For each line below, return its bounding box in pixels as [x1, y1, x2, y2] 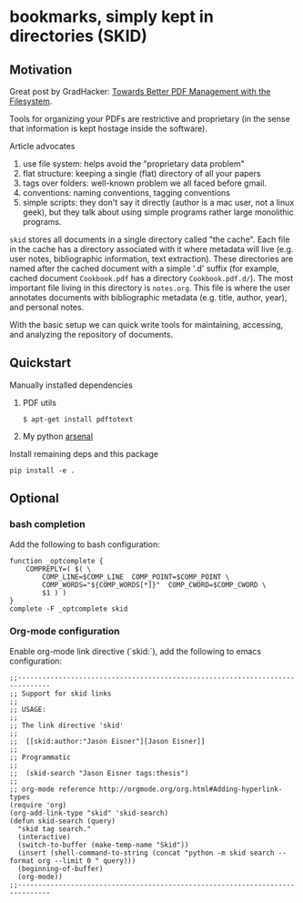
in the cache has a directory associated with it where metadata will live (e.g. [9, 244, 294, 254]
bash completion [9, 518, 86, 531]
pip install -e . [9, 466, 76, 475]
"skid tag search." [17, 824, 92, 834]
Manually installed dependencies [9, 380, 134, 391]
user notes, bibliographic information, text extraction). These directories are [9, 253, 294, 264]
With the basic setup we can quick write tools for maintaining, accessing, [9, 320, 284, 330]
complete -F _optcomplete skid [9, 604, 128, 614]
